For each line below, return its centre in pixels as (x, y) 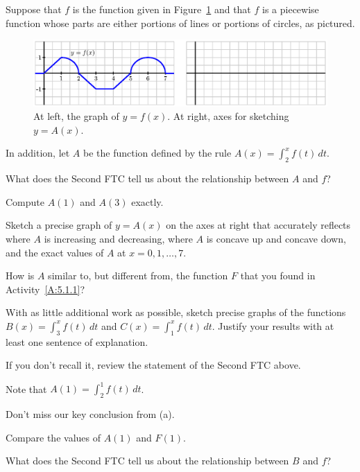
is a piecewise (291, 9)
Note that (26, 388)
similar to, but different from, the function (138, 276)
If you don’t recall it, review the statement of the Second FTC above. (153, 365)
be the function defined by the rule (157, 153)
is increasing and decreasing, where (118, 239)
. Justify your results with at (273, 325)
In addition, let (38, 153)
